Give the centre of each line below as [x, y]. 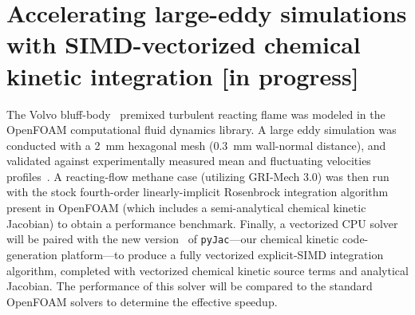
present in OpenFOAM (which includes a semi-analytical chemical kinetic [186, 208]
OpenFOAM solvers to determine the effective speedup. [142, 301]
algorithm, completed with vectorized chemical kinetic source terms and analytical [207, 270]
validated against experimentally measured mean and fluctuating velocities [189, 161]
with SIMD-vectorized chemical [184, 44]
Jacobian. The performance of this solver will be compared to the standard [190, 286]
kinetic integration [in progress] [183, 75]
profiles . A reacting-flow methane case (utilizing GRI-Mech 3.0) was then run [198, 176]
